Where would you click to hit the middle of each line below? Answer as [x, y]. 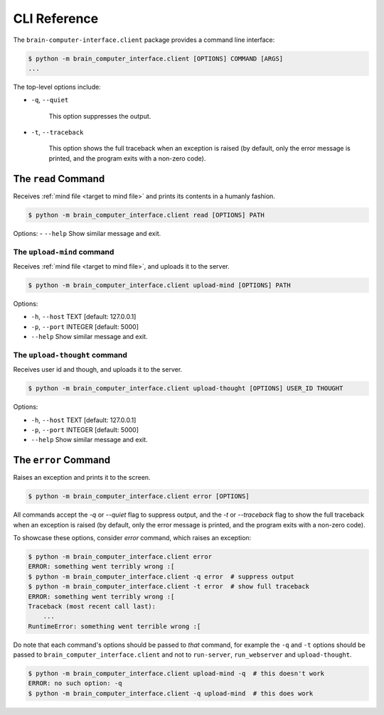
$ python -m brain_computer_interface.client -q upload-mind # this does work [171, 693]
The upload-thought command [70, 355]
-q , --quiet [50, 100]
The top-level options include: [57, 87]
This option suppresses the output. [100, 116]
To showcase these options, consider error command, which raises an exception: [132, 537]
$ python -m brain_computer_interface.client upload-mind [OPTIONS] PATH [159, 285]
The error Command [62, 460]
